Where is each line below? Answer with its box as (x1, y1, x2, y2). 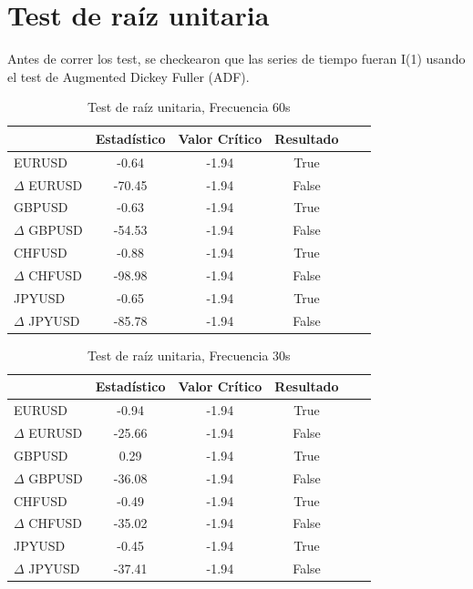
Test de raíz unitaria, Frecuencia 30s (87, 345, 291, 364)
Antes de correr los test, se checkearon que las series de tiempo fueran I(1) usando (7, 49, 466, 68)
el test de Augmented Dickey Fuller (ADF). (7, 66, 250, 86)
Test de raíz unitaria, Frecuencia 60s (87, 97, 291, 117)
